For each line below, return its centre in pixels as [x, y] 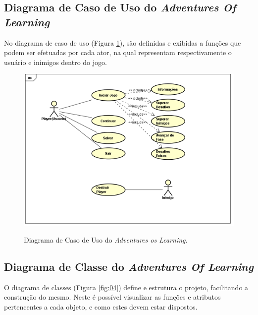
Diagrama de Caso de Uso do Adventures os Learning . [106, 239]
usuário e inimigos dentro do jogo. [55, 62]
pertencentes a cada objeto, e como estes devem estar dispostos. [101, 306]
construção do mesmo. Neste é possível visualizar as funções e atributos [112, 297]
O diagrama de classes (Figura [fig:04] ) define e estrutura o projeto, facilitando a [126, 287]
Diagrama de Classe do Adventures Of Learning [129, 266]
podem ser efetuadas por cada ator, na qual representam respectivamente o [118, 52]
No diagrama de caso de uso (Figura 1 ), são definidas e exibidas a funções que [123, 42]
